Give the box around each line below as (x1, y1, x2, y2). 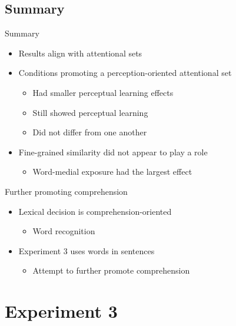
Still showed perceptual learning (32, 106, 148, 118)
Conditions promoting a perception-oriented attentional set (18, 66, 232, 79)
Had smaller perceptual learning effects (32, 86, 174, 98)
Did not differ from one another (32, 126, 147, 138)
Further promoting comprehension (5, 185, 128, 197)
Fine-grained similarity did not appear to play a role (18, 145, 208, 158)
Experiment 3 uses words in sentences (18, 244, 155, 257)
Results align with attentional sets (18, 46, 142, 59)
